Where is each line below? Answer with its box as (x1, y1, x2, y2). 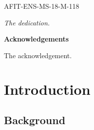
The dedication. (4, 17, 50, 27)
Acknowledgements (4, 34, 69, 44)
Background (4, 112, 66, 128)
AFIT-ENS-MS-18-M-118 (4, 1, 79, 11)
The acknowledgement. (4, 50, 72, 60)
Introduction (4, 79, 91, 99)
